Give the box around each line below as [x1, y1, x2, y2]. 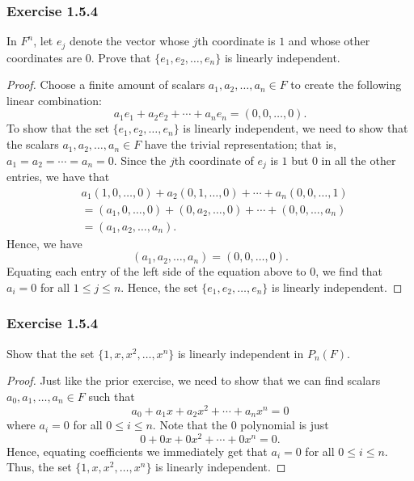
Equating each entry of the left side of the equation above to [6, 263, 306, 280]
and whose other [288, 32, 370, 49]
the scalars [6, 136, 59, 153]
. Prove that [91, 49, 151, 65]
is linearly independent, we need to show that [183, 120, 408, 137]
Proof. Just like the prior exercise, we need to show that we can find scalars [6, 372, 381, 389]
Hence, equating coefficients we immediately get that [6, 442, 268, 459]
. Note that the [152, 416, 227, 433]
